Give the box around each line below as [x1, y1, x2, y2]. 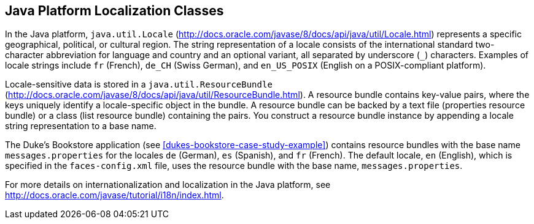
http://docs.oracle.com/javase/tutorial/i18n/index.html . [5, 190, 224, 201]
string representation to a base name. [5, 121, 157, 132]
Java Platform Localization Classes [5, 3, 224, 18]
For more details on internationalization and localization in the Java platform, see [5, 179, 331, 190]
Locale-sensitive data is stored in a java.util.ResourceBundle [5, 79, 273, 90]
